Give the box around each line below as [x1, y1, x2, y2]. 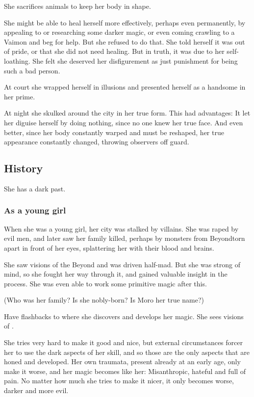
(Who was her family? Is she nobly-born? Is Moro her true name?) [4, 295, 204, 305]
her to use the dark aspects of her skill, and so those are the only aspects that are [4, 347, 250, 357]
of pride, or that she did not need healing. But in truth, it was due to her [4, 46, 225, 56]
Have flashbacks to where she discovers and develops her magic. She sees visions [4, 311, 244, 321]
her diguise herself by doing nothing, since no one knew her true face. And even [4, 117, 243, 127]
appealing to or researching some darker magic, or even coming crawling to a [4, 27, 235, 37]
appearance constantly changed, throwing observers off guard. [4, 137, 189, 147]
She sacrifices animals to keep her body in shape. [4, 1, 151, 11]
